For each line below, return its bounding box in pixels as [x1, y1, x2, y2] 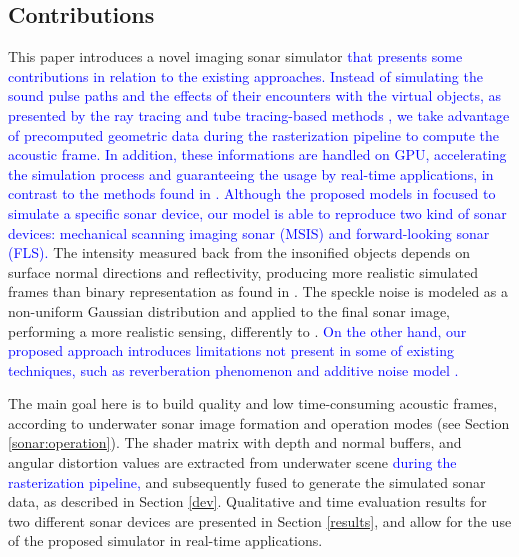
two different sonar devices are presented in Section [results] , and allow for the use [8, 510, 512, 531]
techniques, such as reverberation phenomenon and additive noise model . [8, 359, 459, 380]
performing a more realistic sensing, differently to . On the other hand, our [8, 320, 467, 341]
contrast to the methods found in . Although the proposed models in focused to [8, 183, 496, 204]
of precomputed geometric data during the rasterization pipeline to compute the [8, 124, 500, 145]
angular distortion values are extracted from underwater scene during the [8, 452, 457, 473]
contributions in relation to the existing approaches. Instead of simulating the [8, 65, 483, 86]
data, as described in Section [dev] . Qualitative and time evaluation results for [8, 491, 487, 512]
